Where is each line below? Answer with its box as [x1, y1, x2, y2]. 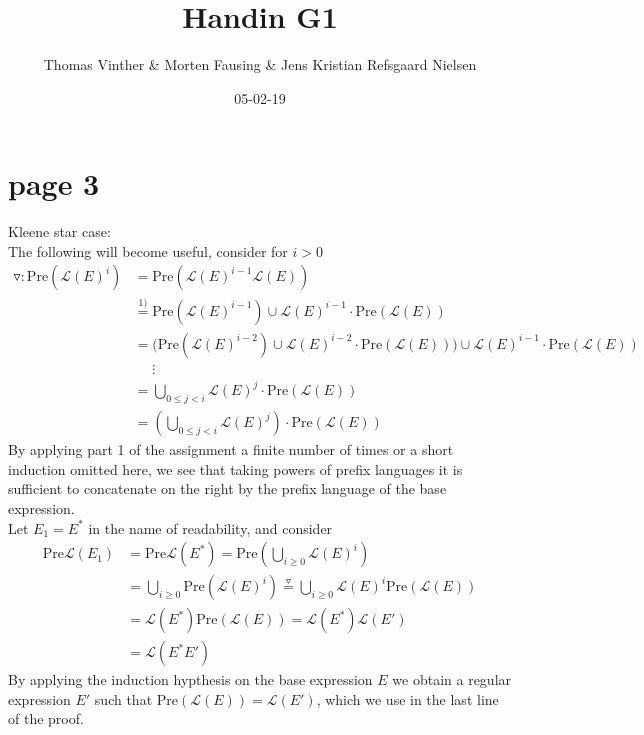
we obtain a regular [392, 669, 512, 690]
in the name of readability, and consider [88, 517, 333, 538]
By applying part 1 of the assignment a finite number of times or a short [8, 439, 454, 460]
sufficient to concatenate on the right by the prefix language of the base [8, 478, 447, 499]
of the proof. [8, 708, 84, 729]
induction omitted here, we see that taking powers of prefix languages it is [8, 458, 463, 479]
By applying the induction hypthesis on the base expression [8, 669, 373, 690]
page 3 [8, 163, 100, 204]
